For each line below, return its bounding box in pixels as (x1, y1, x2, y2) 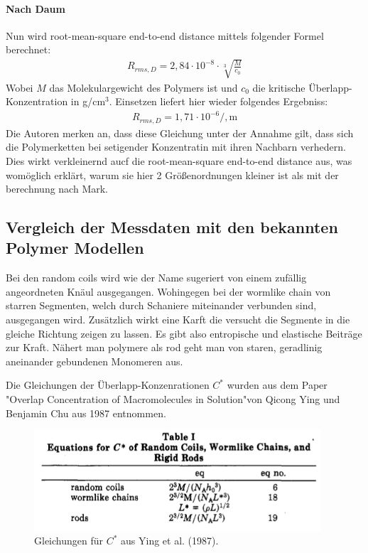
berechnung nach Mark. (6, 181, 108, 196)
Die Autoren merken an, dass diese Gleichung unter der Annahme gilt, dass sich (6, 125, 354, 140)
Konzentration (6, 94, 68, 109)
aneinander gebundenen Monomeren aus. (6, 353, 183, 368)
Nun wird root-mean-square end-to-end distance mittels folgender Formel (6, 28, 324, 43)
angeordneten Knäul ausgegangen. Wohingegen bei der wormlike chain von (6, 284, 331, 299)
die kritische (252, 80, 305, 95)
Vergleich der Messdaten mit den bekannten (6, 216, 338, 238)
